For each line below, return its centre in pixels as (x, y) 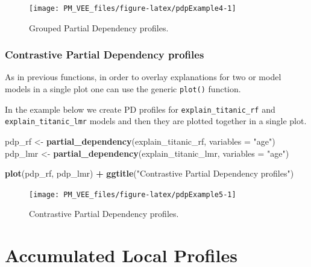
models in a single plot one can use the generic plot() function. (123, 89)
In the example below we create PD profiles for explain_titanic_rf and (140, 109)
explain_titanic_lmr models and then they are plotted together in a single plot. (156, 121)
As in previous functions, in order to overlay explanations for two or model (143, 77)
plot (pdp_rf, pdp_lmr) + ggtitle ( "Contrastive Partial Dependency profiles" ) (149, 173)
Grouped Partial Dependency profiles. (99, 27)
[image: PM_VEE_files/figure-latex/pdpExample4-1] (133, 8)
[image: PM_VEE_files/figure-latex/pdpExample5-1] (133, 194)
